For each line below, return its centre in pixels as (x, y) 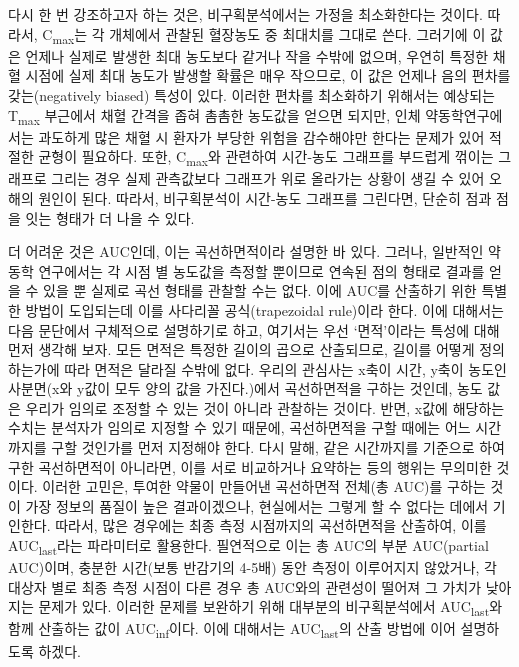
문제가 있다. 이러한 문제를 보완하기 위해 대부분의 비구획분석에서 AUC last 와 (270, 608)
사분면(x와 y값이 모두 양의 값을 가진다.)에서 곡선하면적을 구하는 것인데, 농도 (245, 388)
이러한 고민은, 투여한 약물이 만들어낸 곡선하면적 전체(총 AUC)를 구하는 (264, 486)
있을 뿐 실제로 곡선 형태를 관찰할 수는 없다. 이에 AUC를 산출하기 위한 (260, 290)
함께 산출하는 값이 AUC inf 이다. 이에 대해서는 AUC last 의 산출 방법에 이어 (232, 630)
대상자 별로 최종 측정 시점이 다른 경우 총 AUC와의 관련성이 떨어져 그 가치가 (245, 586)
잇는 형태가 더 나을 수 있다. (110, 217)
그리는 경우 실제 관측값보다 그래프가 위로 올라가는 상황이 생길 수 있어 (268, 178)
